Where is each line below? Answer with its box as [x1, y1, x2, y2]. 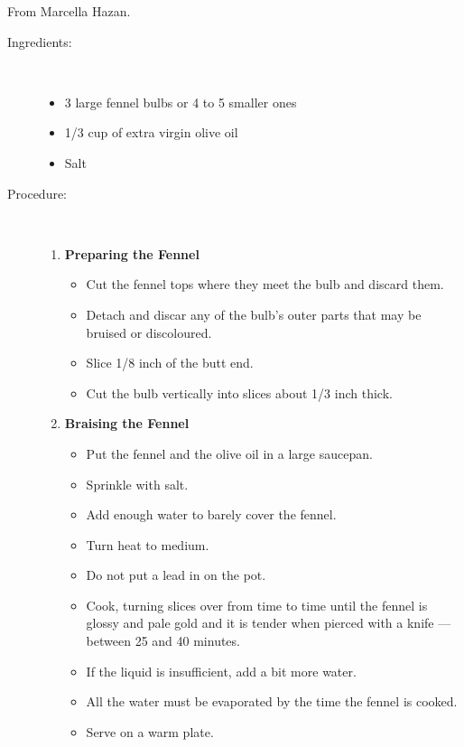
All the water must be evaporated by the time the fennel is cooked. [86, 692, 458, 711]
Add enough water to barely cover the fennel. [86, 505, 337, 524]
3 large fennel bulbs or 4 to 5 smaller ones [64, 92, 297, 111]
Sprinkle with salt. [86, 474, 189, 493]
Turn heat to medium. [86, 535, 209, 554]
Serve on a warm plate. [86, 722, 214, 741]
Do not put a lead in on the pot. [86, 565, 266, 584]
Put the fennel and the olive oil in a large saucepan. [86, 444, 373, 462]
